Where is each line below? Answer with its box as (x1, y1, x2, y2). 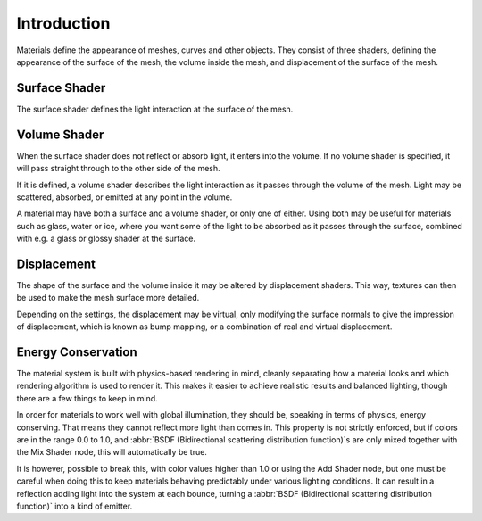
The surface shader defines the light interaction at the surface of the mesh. (16, 103, 294, 114)
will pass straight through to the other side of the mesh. (16, 163, 220, 174)
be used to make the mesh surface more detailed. (16, 293, 200, 303)
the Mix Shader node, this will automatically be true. (16, 447, 207, 458)
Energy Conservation (16, 344, 137, 360)
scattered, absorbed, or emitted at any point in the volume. (16, 192, 233, 203)
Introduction (16, 13, 111, 33)
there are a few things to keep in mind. (16, 393, 158, 403)
